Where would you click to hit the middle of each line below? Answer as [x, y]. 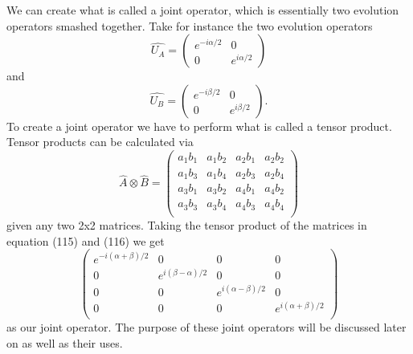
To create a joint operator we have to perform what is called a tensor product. [199, 126]
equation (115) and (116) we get [86, 240]
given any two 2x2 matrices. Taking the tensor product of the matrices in [187, 225]
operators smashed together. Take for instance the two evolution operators [190, 25]
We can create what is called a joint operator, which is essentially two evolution [203, 10]
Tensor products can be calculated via [100, 142]
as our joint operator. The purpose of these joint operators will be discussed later [206, 327]
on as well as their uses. [65, 343]
